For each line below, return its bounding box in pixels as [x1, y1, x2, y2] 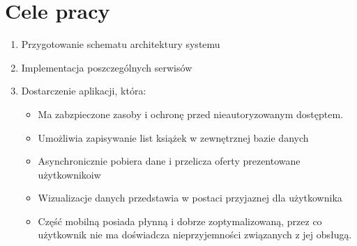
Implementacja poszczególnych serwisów [21, 60, 192, 74]
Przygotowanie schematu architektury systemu [21, 37, 220, 51]
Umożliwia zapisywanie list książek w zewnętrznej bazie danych [38, 130, 309, 145]
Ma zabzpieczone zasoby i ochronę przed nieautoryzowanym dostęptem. [38, 106, 343, 121]
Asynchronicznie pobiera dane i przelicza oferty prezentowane [38, 154, 301, 168]
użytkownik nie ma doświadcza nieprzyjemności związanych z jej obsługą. [38, 227, 352, 242]
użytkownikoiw [38, 167, 101, 181]
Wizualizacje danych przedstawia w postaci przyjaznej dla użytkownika [38, 190, 342, 205]
